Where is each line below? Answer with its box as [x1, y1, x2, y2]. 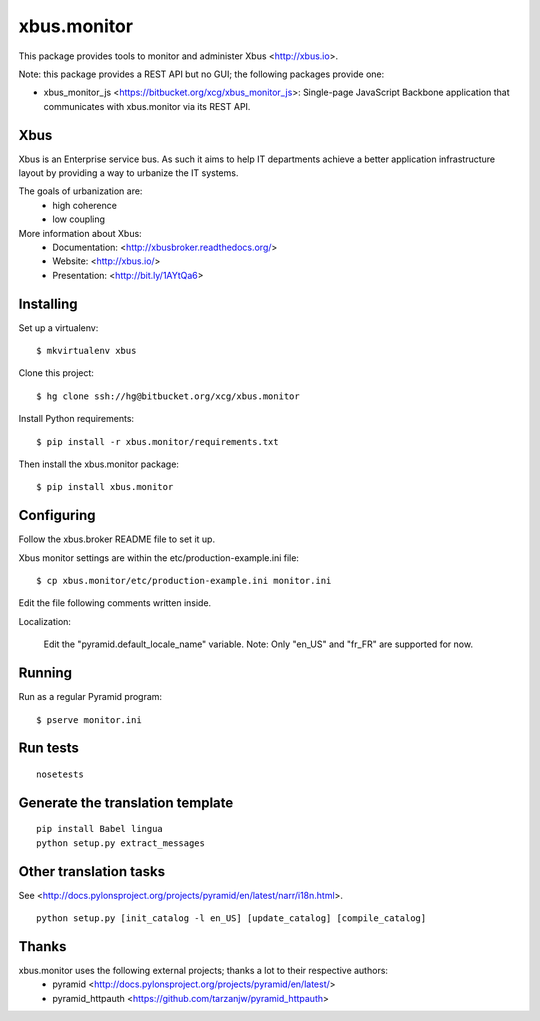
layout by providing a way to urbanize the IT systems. [18, 167, 239, 179]
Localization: [18, 615, 72, 627]
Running [18, 665, 73, 682]
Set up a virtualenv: [18, 321, 99, 334]
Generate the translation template [18, 794, 234, 811]
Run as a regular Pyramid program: [18, 691, 163, 703]
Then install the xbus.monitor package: [18, 458, 180, 470]
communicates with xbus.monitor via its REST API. [43, 100, 251, 112]
